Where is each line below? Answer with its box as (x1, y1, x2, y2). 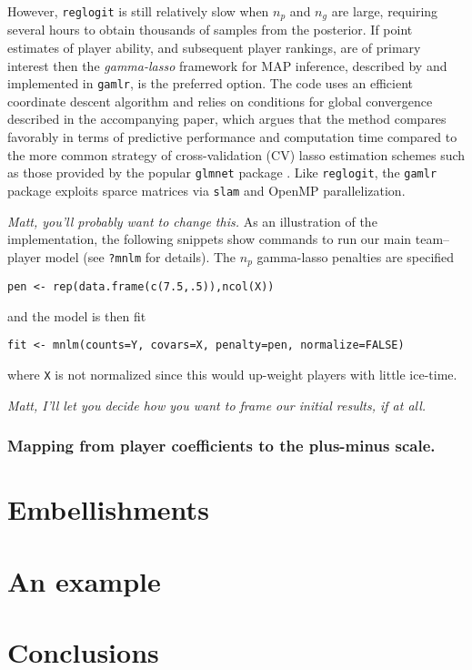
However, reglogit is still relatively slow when (7, 2, 269, 20)
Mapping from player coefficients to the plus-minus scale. (7, 434, 436, 457)
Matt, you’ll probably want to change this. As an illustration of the (7, 211, 377, 230)
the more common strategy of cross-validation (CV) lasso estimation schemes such (7, 145, 466, 164)
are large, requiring (331, 2, 438, 20)
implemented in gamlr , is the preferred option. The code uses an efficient (7, 74, 414, 93)
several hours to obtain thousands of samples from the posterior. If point (7, 20, 413, 39)
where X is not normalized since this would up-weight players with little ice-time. (7, 365, 457, 384)
